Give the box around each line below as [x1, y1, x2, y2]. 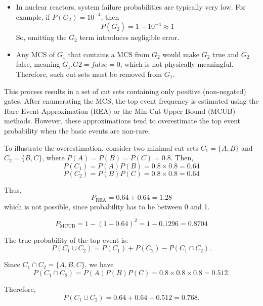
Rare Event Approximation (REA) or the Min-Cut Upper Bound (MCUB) [4, 105, 236, 116]
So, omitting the [16, 32, 67, 42]
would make [162, 49, 199, 59]
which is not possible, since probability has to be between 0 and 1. [4, 201, 210, 211]
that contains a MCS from [68, 49, 150, 59]
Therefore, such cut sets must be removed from [16, 68, 162, 79]
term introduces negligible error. [79, 32, 180, 42]
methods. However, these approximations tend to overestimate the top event [4, 115, 241, 126]
